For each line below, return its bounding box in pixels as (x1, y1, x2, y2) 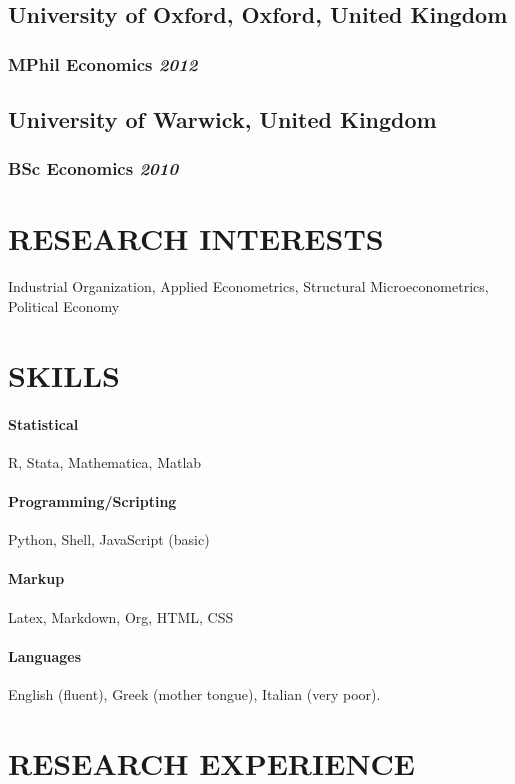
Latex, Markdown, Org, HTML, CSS (8, 606, 234, 627)
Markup (8, 568, 65, 589)
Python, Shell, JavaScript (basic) (8, 529, 210, 550)
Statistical (8, 413, 79, 434)
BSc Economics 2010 (8, 156, 179, 181)
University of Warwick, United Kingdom (8, 104, 437, 135)
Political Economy (8, 295, 120, 316)
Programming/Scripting (8, 490, 177, 511)
